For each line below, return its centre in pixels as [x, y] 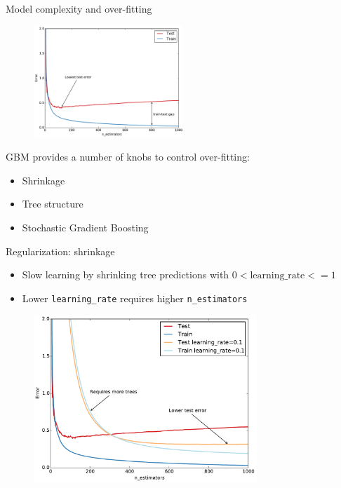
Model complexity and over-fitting [79, 8]
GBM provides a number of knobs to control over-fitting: [128, 157]
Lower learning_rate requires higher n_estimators [135, 298]
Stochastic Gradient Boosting [85, 227]
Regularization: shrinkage [60, 251]
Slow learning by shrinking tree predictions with [126, 274]
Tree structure [53, 204]
